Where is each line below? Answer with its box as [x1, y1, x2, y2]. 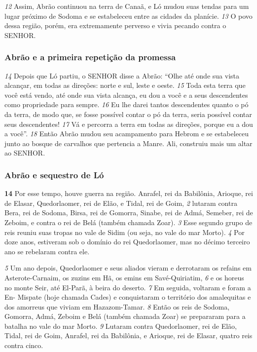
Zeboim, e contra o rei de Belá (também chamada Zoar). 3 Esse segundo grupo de [4, 217, 253, 227]
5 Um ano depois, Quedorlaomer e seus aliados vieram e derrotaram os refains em [4, 263, 252, 273]
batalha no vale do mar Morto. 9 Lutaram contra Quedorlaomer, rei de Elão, [4, 320, 237, 331]
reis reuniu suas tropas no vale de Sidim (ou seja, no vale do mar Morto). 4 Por [4, 227, 245, 237]
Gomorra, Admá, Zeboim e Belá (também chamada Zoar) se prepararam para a [4, 311, 246, 321]
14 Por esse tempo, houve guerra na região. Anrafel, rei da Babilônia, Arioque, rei [4, 188, 253, 198]
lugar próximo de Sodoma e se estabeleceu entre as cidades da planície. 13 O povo [4, 10, 253, 21]
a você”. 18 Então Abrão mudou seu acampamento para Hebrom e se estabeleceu [4, 128, 249, 139]
